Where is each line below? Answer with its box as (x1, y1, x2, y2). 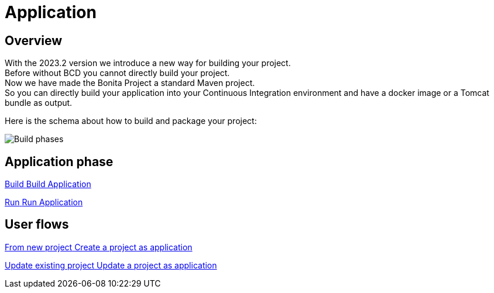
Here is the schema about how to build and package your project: (5, 116, 257, 126)
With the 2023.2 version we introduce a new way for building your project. (5, 58, 291, 68)
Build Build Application (5, 179, 91, 189)
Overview (5, 33, 63, 48)
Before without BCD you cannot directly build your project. (5, 68, 230, 78)
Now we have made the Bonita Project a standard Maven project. (5, 78, 255, 88)
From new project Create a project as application (5, 242, 193, 252)
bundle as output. (5, 98, 73, 108)
